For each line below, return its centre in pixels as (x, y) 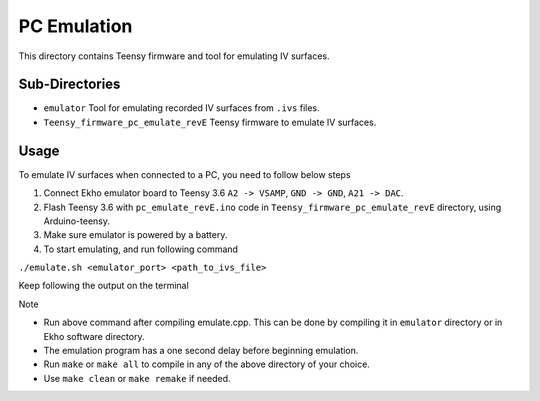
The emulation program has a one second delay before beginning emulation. (201, 351)
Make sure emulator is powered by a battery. (135, 235)
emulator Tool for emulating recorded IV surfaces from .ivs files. (181, 108)
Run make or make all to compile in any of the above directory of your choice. (206, 364)
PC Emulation (75, 26)
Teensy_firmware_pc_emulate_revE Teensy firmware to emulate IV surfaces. (210, 122)
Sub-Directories (69, 84)
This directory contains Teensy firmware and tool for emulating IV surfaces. (174, 56)
